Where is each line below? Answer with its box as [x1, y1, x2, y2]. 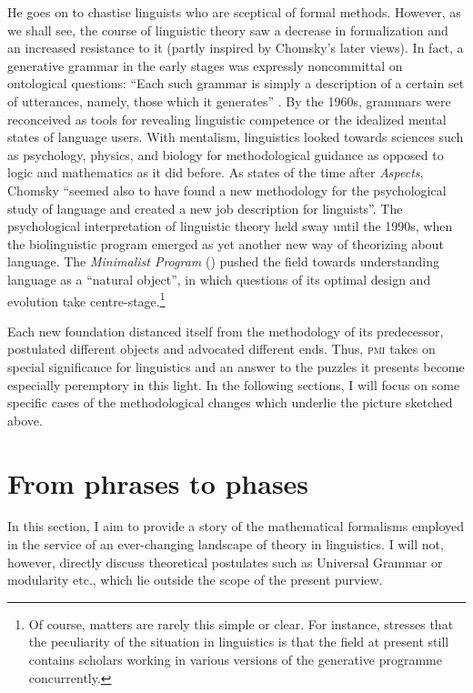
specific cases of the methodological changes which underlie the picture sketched [7, 393, 453, 412]
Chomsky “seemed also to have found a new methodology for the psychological [7, 180, 447, 199]
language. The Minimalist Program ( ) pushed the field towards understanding [7, 252, 439, 271]
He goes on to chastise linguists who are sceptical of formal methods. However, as [7, 3, 461, 21]
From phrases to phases [7, 464, 309, 501]
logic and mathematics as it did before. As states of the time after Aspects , [7, 163, 424, 182]
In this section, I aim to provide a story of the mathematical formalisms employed [7, 517, 465, 536]
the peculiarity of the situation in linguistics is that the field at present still [28, 632, 449, 651]
